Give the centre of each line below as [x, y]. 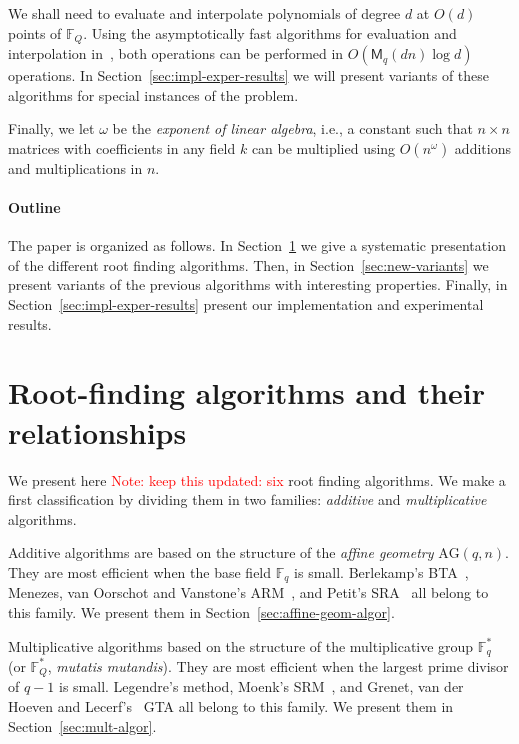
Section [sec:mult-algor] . [82, 725]
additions [482, 147]
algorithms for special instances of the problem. [153, 94]
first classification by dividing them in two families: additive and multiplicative [247, 499]
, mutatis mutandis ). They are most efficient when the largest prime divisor [278, 665]
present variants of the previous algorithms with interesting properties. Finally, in [258, 284]
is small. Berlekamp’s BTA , [381, 571]
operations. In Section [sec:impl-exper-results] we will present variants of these [249, 75]
